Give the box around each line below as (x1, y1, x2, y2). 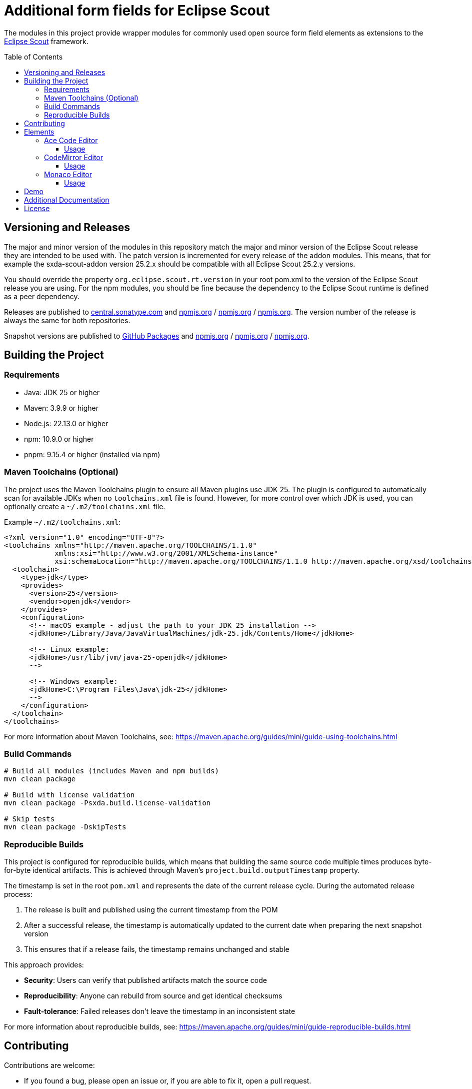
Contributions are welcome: (4, 1060, 95, 1069)
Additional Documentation (24, 195, 109, 204)
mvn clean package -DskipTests (4, 823, 126, 831)
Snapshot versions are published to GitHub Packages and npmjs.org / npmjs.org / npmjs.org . (4, 331, 309, 340)
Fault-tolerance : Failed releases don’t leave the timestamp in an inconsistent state (24, 1007, 295, 1016)
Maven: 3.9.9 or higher (24, 403, 99, 412)
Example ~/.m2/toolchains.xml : (4, 517, 120, 526)
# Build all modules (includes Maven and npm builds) (4, 767, 219, 775)
